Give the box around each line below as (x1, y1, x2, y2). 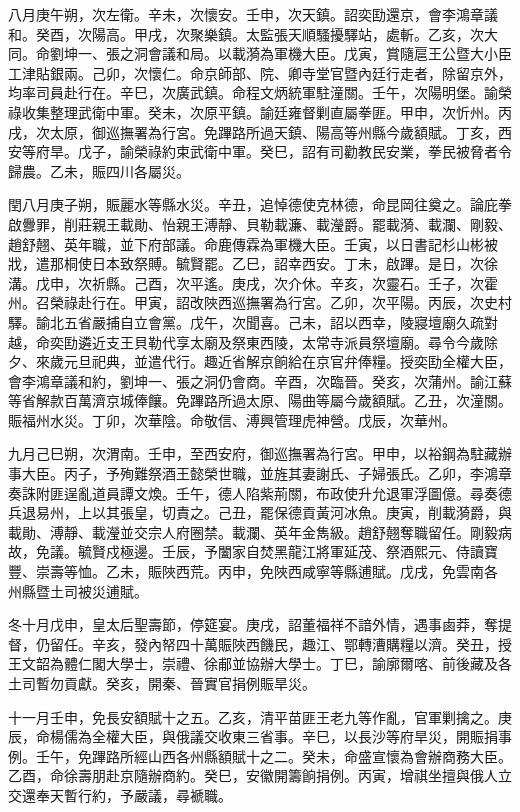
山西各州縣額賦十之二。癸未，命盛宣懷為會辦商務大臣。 (147, 745, 512, 766)
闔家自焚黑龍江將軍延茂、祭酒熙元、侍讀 (217, 541, 484, 562)
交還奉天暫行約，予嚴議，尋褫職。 (8, 784, 232, 805)
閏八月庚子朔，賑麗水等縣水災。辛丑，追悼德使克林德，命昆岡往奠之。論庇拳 (8, 194, 512, 215)
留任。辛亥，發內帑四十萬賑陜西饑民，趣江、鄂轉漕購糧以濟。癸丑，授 (49, 633, 512, 654)
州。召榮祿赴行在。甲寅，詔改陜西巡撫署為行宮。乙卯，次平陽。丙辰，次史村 (8, 292, 512, 313)
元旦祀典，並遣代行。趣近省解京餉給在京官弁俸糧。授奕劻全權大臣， (63, 351, 512, 372)
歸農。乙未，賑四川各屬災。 (8, 160, 190, 181)
